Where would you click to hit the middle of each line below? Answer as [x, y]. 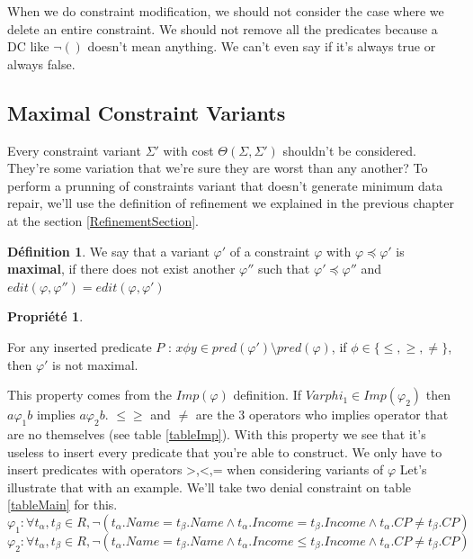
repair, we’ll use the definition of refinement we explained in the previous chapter [231, 203]
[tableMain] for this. [62, 505]
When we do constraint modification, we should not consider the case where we [226, 11]
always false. [41, 63]
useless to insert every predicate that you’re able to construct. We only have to [225, 451]
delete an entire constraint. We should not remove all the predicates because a [223, 28]
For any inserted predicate [80, 346]
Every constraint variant [74, 150]
